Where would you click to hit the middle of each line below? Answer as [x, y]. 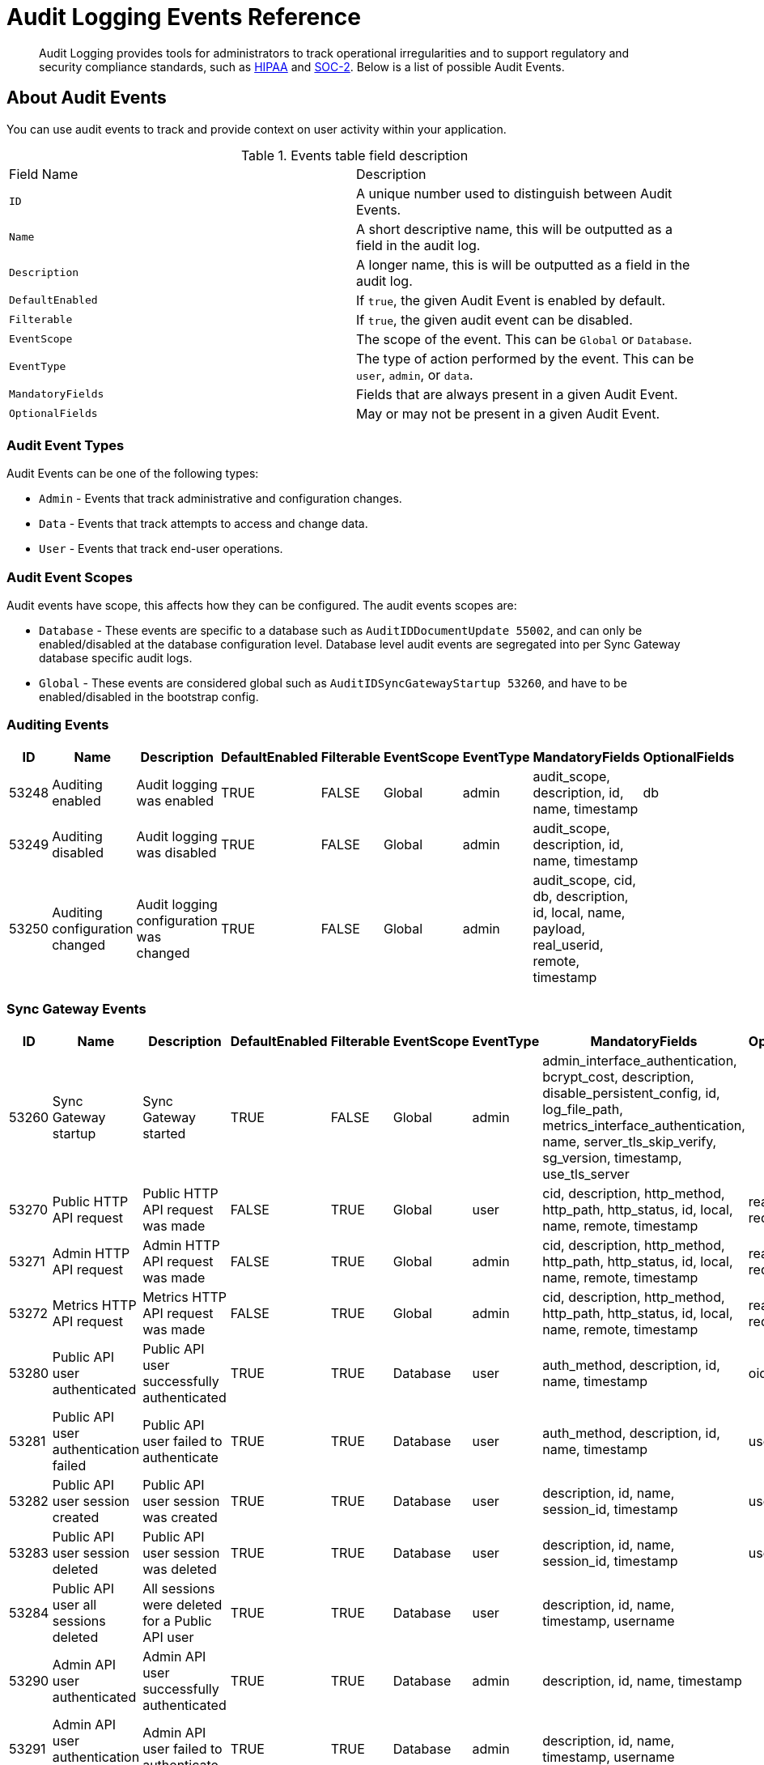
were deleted [183, 1604]
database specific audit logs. [116, 658]
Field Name [44, 174]
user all [74, 1604]
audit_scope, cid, [584, 880]
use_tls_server [586, 1174]
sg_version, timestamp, [612, 1157]
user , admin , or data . [415, 374]
